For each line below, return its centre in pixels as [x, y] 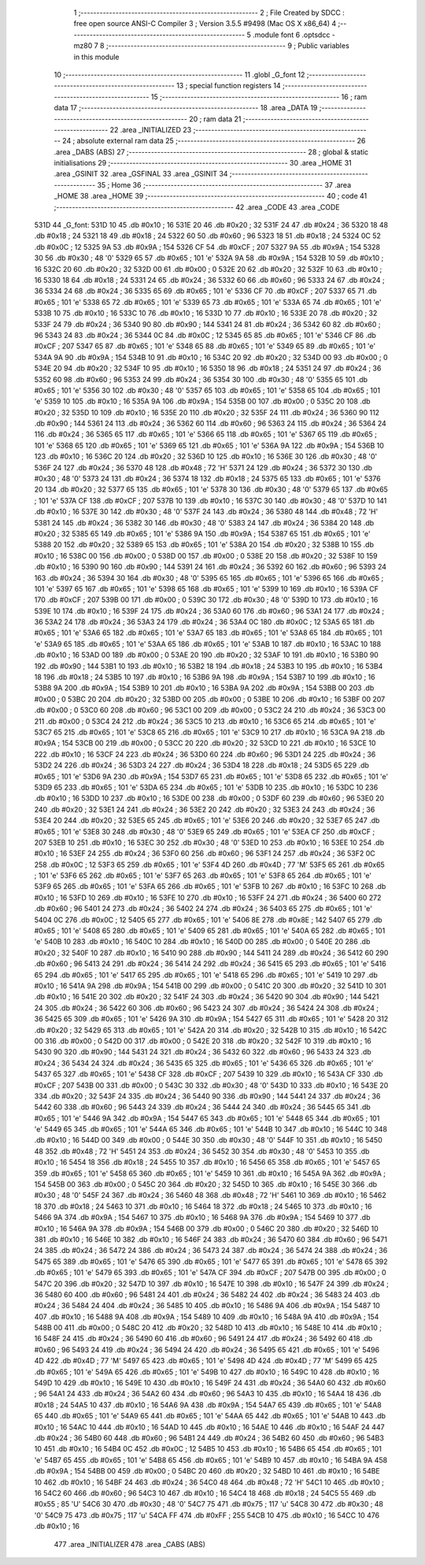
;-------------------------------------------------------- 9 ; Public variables [227, 46]
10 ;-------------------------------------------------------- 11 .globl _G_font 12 [179, 74]
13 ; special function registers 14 [228, 86]
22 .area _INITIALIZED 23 [151, 129]
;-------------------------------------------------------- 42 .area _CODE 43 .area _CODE [197, 207]
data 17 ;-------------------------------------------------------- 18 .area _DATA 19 [186, 108]
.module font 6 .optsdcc [291, 35]
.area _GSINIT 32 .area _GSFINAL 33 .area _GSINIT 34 [141, 174]
